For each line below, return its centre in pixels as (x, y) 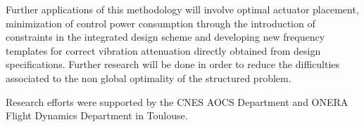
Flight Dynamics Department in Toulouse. (97, 115)
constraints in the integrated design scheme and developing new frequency (165, 37)
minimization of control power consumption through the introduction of (161, 23)
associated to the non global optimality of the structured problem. (149, 78)
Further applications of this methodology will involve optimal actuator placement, (182, 9)
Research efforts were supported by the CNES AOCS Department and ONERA (177, 101)
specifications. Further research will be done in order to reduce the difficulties (173, 64)
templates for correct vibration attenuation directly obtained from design (163, 50)
